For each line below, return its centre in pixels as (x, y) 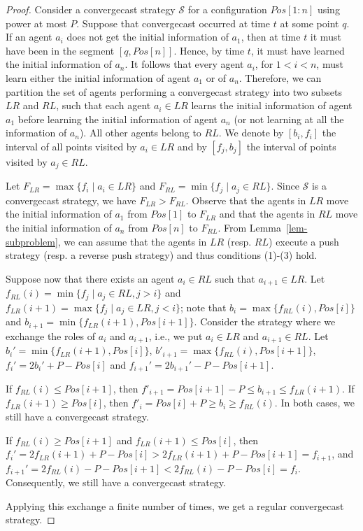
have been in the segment (60, 50)
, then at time (271, 37)
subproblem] (32, 241)
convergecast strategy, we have (71, 200)
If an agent (29, 37)
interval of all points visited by (71, 146)
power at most (36, 23)
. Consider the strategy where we (265, 321)
